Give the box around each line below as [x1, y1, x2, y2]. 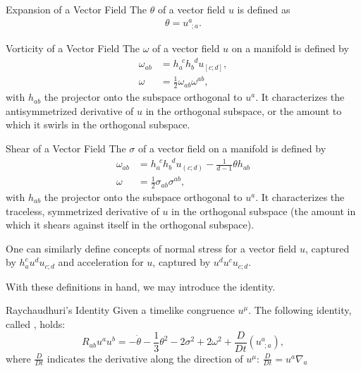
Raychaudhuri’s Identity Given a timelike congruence [6, 303, 235, 317]
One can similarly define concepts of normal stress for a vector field [6, 241, 297, 255]
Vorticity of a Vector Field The [6, 41, 140, 56]
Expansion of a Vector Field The [6, 2, 147, 16]
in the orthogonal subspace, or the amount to [145, 103, 342, 118]
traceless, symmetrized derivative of [6, 203, 159, 218]
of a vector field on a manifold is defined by [137, 140, 326, 155]
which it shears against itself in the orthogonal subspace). [6, 217, 255, 232]
